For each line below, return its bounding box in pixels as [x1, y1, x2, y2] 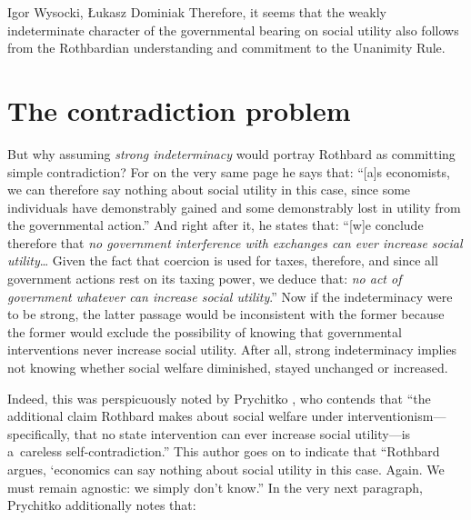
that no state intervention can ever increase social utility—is [74, 424, 411, 443]
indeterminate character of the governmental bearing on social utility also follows [7, 20, 459, 39]
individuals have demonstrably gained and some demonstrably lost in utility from [7, 197, 461, 216]
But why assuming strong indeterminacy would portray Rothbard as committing [7, 144, 456, 163]
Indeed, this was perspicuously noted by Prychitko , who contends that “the [7, 388, 431, 407]
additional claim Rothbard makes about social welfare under [7, 406, 344, 425]
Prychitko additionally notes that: [7, 495, 196, 515]
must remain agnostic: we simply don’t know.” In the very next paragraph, [7, 477, 423, 496]
